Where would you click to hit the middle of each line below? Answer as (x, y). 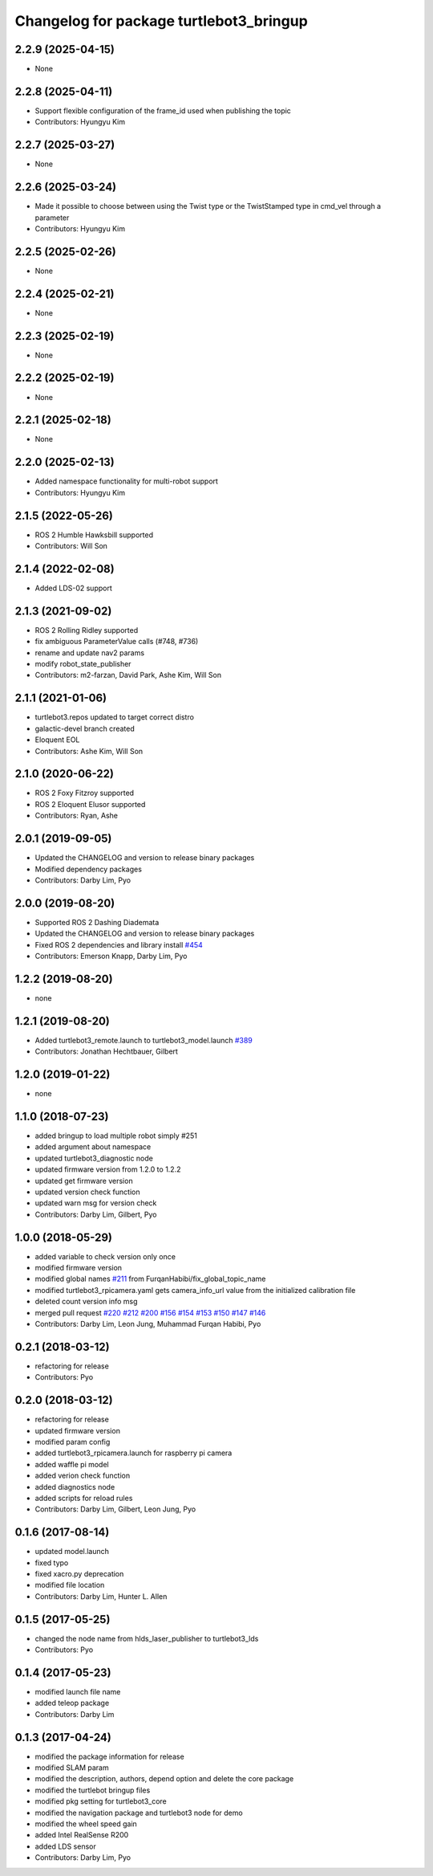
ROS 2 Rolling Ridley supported (87, 630)
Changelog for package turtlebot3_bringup (161, 21)
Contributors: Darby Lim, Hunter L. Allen (101, 1596)
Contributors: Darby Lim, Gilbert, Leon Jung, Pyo (115, 1509)
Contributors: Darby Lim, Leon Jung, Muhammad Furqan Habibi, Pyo (148, 1323)
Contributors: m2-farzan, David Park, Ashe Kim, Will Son (128, 675)
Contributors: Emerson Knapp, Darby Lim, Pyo (111, 956)
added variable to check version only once (105, 1256)
